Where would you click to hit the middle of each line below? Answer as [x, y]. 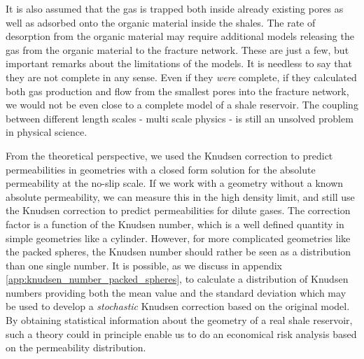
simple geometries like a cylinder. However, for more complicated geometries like [178, 238]
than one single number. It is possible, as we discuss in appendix [144, 265]
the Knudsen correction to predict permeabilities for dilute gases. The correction [178, 210]
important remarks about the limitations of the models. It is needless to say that [179, 63]
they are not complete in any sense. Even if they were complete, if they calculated [181, 77]
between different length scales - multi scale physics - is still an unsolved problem [180, 118]
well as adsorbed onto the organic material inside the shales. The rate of [161, 22]
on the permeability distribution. [76, 347]
